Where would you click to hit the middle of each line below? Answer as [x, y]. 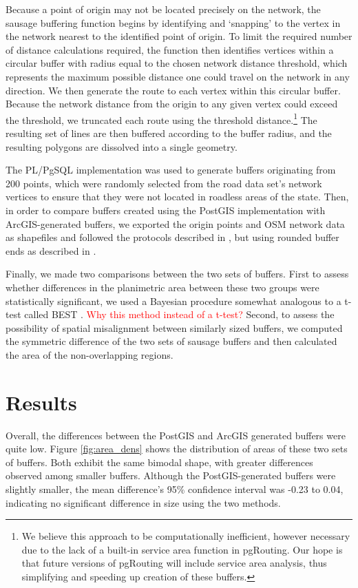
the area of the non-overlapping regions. [89, 354]
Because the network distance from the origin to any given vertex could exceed [172, 104]
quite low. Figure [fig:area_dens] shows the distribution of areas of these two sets [177, 449]
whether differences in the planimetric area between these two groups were [162, 287]
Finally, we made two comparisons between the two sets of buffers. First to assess [177, 274]
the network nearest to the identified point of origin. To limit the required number [179, 36]
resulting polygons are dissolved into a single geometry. [122, 146]
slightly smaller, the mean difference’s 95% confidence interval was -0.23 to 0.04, [175, 489]
